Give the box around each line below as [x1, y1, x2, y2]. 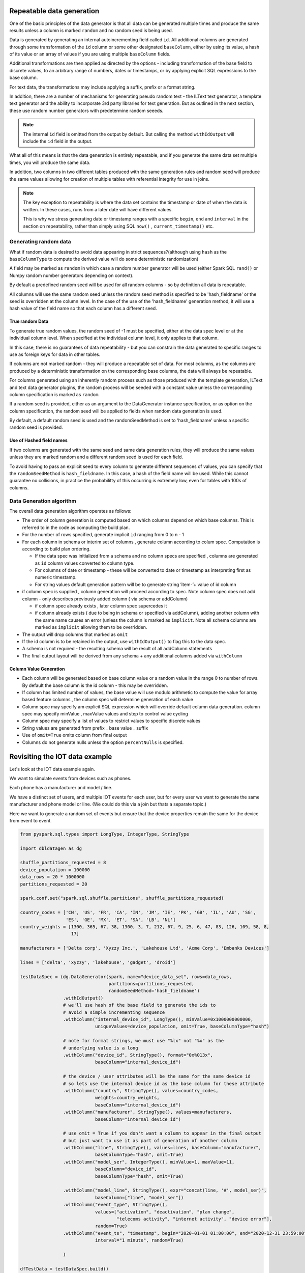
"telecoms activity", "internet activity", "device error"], [116, 1216, 272, 1222]
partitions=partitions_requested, [108, 981, 195, 987]
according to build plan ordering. [22, 545, 91, 552]
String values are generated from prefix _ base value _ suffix [22, 725, 148, 731]
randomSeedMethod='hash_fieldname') [108, 988, 200, 994]
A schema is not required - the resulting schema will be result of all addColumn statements [22, 646, 212, 652]
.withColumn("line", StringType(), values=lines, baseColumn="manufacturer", [63, 1145, 262, 1151]
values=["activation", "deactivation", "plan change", [95, 1209, 235, 1214]
